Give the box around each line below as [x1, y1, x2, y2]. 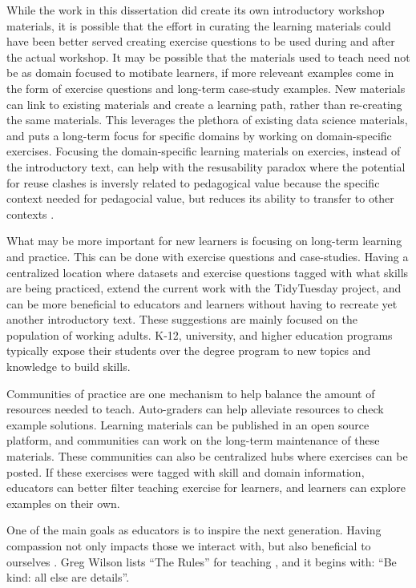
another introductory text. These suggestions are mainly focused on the [6, 311, 358, 328]
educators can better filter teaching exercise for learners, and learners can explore [6, 479, 406, 496]
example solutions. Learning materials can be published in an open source [6, 416, 370, 433]
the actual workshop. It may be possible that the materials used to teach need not [6, 48, 410, 65]
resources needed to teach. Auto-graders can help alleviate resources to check [6, 401, 384, 417]
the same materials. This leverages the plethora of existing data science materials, [6, 111, 408, 128]
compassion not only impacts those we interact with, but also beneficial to [6, 538, 371, 554]
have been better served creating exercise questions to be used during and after [6, 33, 395, 50]
